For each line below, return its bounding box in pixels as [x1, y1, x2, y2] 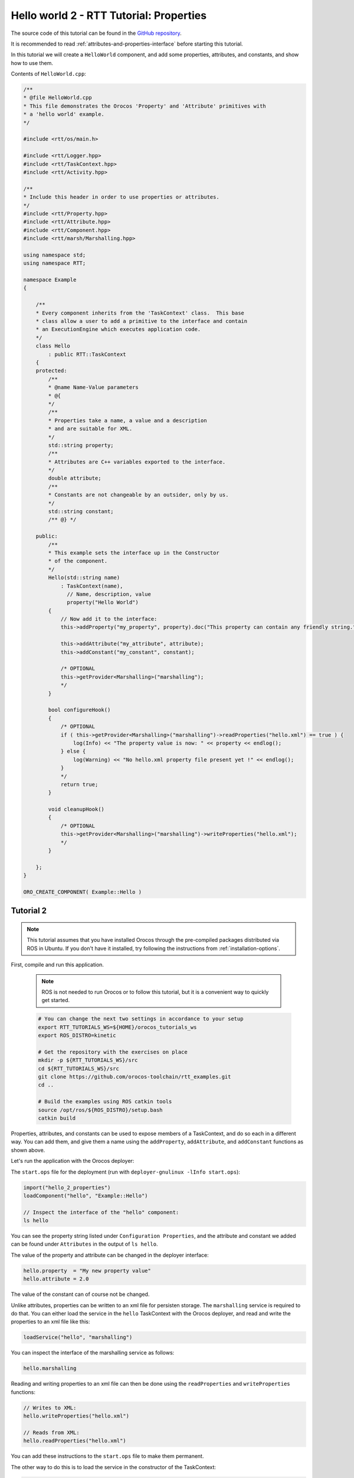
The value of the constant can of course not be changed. [11, 1291, 150, 1298]
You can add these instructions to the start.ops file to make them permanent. [11, 1453, 204, 1460]
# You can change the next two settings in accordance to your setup [38, 1016, 244, 1022]
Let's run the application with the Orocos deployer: [11, 1158, 135, 1165]
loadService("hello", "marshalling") [23, 1334, 133, 1341]
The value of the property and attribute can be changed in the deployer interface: [11, 1251, 209, 1259]
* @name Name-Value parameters [48, 384, 139, 391]
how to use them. [11, 59, 53, 66]
